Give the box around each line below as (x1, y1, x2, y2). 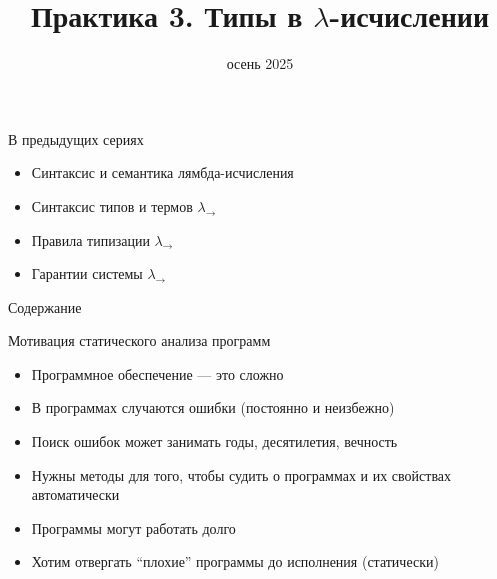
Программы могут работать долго (31, 517, 236, 538)
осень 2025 (226, 53, 294, 74)
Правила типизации (31, 229, 150, 250)
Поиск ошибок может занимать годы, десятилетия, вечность (31, 431, 398, 452)
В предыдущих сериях (8, 128, 144, 149)
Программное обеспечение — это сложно (31, 363, 284, 384)
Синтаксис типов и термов (31, 195, 193, 216)
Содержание (8, 296, 82, 317)
